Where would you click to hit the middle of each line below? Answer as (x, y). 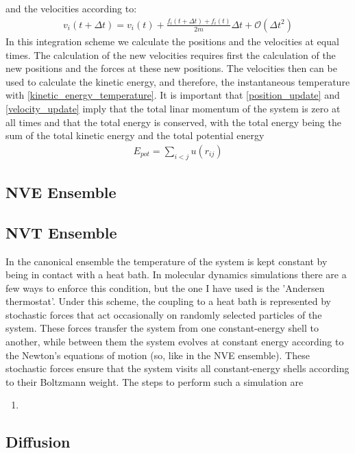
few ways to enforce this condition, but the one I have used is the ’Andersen (165, 287)
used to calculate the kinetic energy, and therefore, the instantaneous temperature (178, 81)
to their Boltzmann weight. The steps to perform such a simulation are (155, 381)
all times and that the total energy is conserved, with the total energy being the (173, 122)
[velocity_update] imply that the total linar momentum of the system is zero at (173, 108)
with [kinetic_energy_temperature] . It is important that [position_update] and (173, 95)
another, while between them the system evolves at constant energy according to (175, 342)
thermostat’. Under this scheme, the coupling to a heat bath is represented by (168, 301)
